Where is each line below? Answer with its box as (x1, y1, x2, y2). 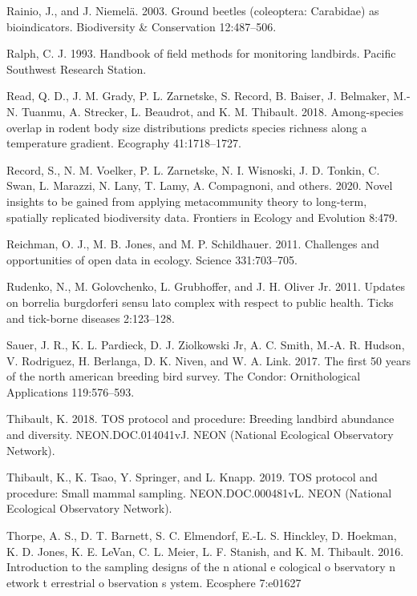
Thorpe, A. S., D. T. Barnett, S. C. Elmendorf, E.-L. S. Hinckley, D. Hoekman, (6, 527, 397, 544)
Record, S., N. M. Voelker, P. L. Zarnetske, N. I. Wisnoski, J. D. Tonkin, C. (6, 161, 380, 178)
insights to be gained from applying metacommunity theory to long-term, (6, 192, 367, 209)
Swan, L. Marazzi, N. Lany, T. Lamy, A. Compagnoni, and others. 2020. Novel (6, 177, 393, 194)
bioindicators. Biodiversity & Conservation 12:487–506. (6, 18, 277, 34)
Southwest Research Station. (6, 60, 147, 77)
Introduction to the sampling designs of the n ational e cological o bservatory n (6, 558, 395, 575)
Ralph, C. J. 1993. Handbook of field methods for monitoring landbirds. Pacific (6, 45, 396, 62)
